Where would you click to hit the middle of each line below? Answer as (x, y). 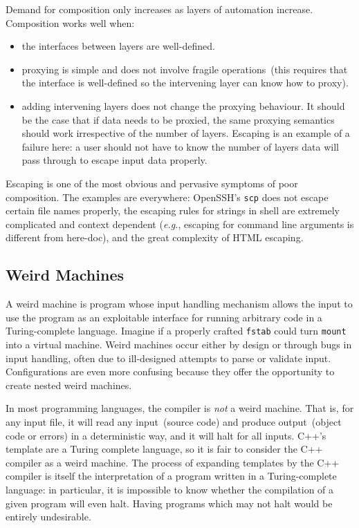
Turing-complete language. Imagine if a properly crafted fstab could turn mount (176, 331)
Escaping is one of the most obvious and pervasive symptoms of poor (152, 183)
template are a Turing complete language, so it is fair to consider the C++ (164, 449)
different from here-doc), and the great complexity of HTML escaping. (155, 237)
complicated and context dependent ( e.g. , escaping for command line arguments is (180, 224)
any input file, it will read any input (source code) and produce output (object (174, 421)
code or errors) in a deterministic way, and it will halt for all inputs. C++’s (166, 435)
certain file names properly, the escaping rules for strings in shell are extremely (173, 210)
